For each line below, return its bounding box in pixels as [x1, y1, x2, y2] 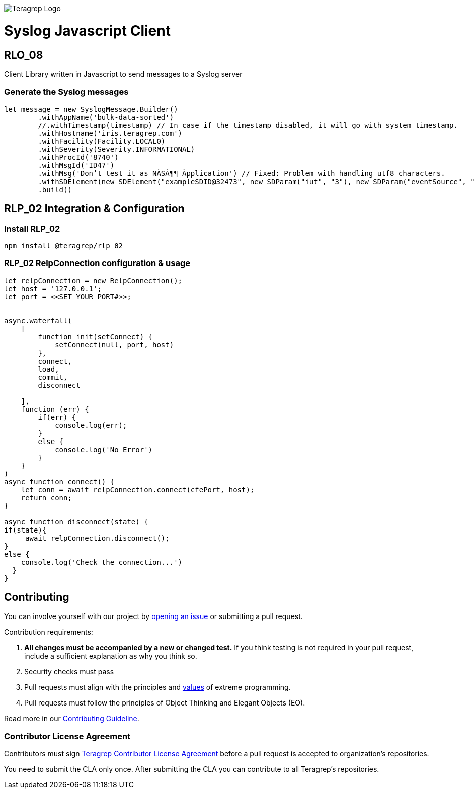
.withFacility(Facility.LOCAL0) [38, 137, 166, 145]
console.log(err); [55, 421, 127, 429]
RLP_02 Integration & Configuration [4, 202, 185, 215]
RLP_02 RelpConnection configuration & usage [4, 258, 190, 269]
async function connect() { [4, 477, 115, 486]
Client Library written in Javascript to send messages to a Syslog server [4, 69, 243, 78]
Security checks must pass [24, 667, 114, 676]
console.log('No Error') [55, 445, 153, 454]
